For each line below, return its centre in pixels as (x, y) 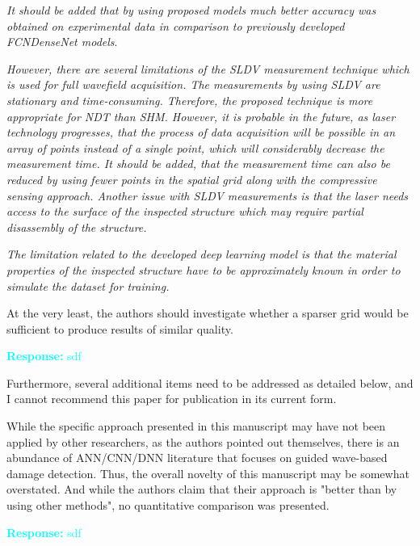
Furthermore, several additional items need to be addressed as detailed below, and (210, 382)
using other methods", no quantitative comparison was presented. (168, 505)
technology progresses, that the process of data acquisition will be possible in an (201, 132)
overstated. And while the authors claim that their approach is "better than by (202, 489)
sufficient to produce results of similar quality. (120, 328)
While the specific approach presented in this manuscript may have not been (196, 426)
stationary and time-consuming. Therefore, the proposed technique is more (190, 100)
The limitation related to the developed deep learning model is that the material (202, 254)
